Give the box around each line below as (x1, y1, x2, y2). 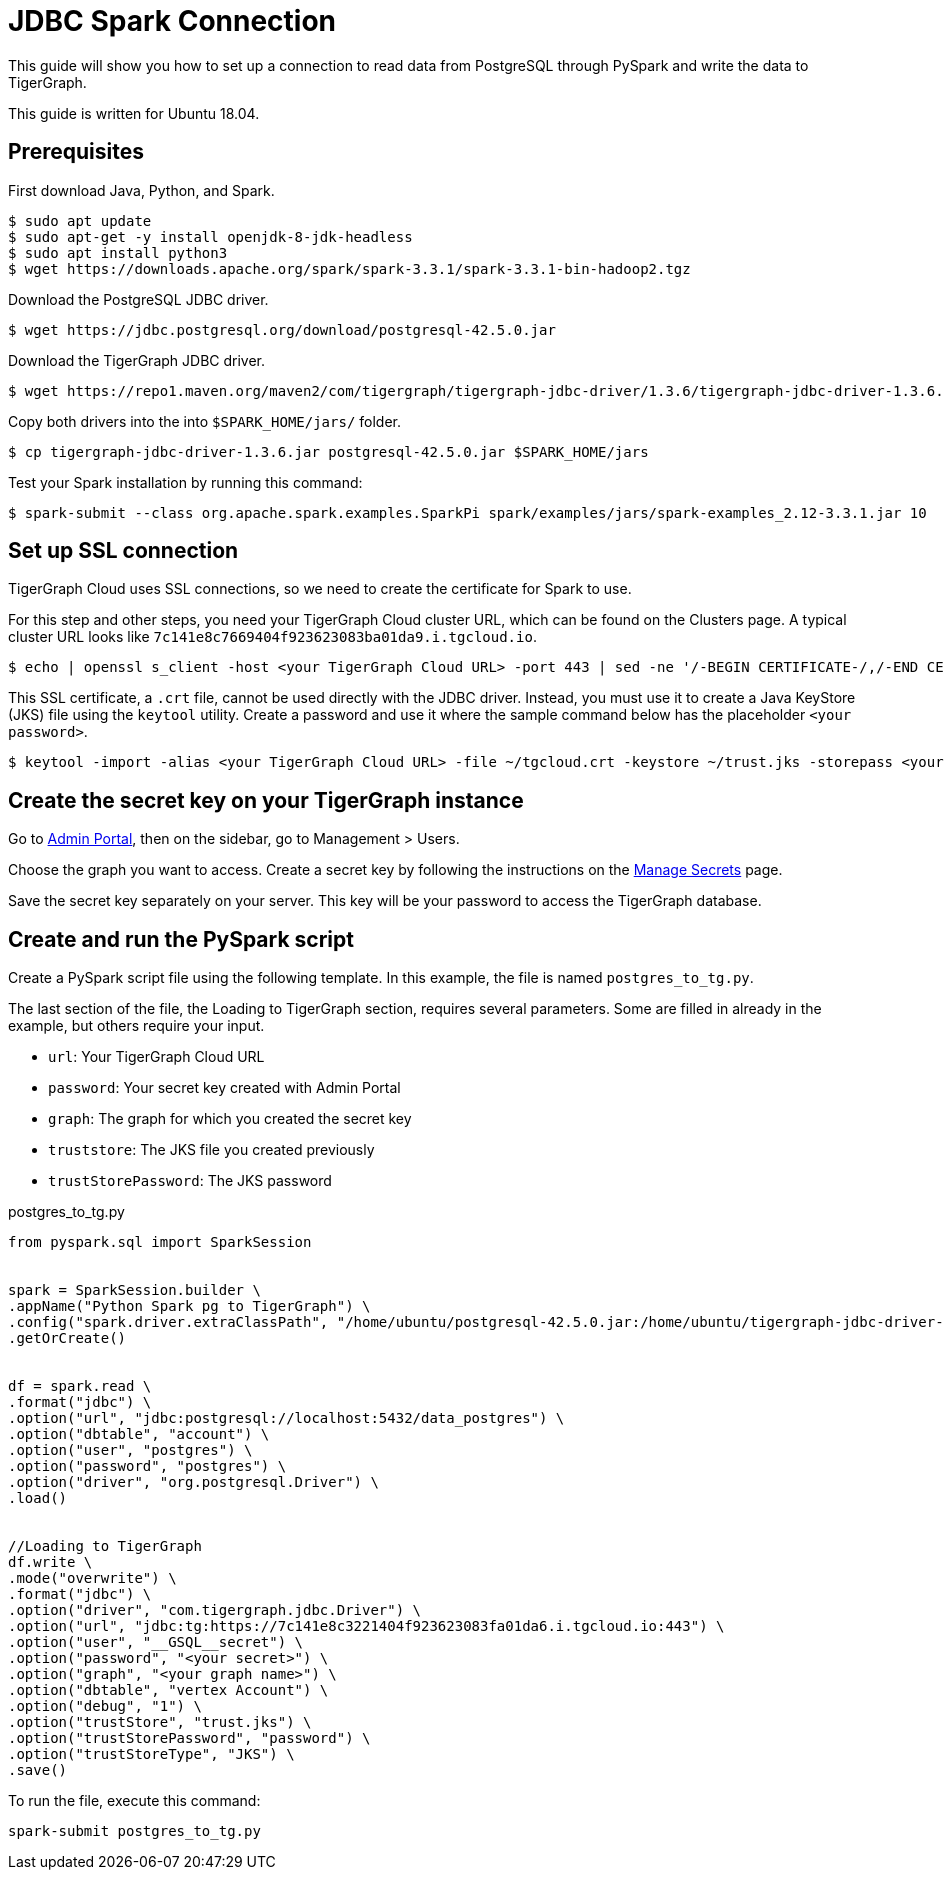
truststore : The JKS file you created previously (48, 1141, 375, 1159)
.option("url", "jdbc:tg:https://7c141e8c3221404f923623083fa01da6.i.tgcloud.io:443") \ (8, 1618, 725, 1635)
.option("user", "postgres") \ (8, 1442, 253, 1459)
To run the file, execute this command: (8, 1792, 261, 1810)
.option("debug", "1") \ (8, 1698, 202, 1715)
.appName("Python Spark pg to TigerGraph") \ (8, 1298, 371, 1315)
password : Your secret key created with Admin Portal (48, 1079, 401, 1097)
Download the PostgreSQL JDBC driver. (8, 290, 269, 308)
